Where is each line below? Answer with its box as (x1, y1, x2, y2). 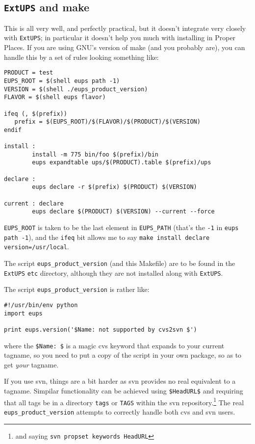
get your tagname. (4, 359, 59, 369)
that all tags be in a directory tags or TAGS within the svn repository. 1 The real (4, 395, 244, 407)
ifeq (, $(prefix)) (4, 110, 67, 117)
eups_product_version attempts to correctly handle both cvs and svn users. (4, 407, 235, 417)
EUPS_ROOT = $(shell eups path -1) (4, 77, 120, 84)
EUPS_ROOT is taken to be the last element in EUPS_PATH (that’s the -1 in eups (4, 222, 239, 233)
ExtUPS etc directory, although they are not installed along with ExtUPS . (4, 267, 223, 278)
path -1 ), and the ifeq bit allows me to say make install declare (4, 232, 210, 242)
